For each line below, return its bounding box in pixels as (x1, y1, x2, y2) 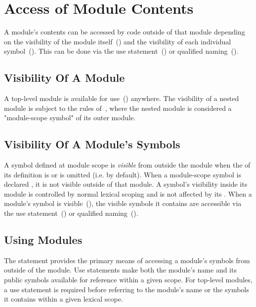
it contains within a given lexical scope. (4, 294, 123, 304)
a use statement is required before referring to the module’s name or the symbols (4, 284, 249, 294)
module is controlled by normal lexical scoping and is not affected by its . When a (4, 188, 252, 199)
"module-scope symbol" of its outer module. (4, 112, 136, 123)
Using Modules (4, 232, 83, 247)
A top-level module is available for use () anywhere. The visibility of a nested (4, 93, 239, 103)
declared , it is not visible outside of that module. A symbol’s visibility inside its (4, 179, 248, 189)
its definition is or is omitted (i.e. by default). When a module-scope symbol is (4, 169, 242, 179)
